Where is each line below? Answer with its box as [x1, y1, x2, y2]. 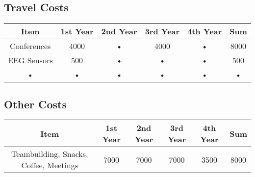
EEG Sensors [8, 54, 53, 66]
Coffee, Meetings [21, 159, 78, 171]
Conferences [10, 40, 51, 52]
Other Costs [4, 96, 67, 111]
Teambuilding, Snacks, [11, 148, 88, 160]
